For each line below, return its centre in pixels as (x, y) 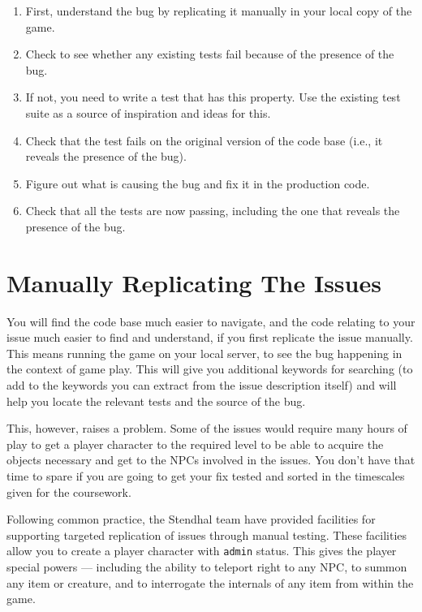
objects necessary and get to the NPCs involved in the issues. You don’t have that (211, 460)
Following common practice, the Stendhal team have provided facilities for (191, 519)
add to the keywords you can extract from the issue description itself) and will (202, 385)
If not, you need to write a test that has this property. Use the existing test (213, 97)
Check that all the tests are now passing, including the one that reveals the (213, 211)
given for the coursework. (69, 491)
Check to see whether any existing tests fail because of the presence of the (210, 54)
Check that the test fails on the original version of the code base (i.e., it (204, 140)
